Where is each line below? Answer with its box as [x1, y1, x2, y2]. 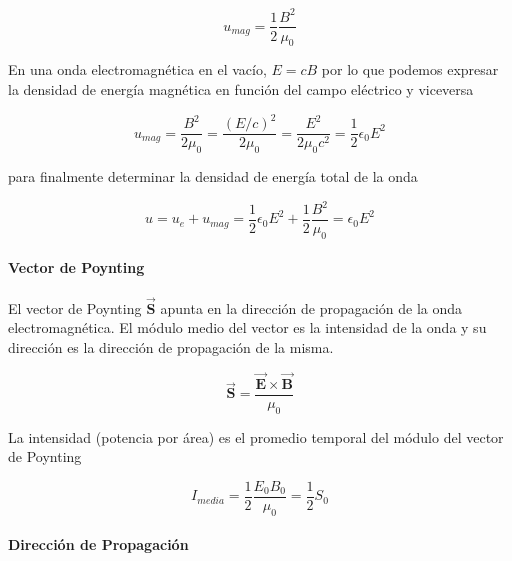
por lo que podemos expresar [321, 59, 499, 80]
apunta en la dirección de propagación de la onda [160, 297, 463, 318]
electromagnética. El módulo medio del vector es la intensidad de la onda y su [8, 317, 487, 338]
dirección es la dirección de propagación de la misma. [8, 337, 334, 358]
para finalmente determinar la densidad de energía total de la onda [8, 165, 418, 186]
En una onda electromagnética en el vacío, [8, 59, 267, 80]
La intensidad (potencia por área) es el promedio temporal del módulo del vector [8, 426, 504, 447]
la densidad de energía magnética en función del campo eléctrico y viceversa [8, 78, 474, 99]
